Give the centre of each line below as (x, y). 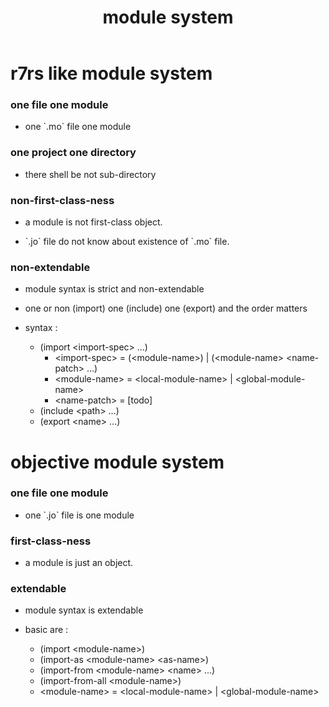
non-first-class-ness (62, 200)
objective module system (117, 462)
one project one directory (73, 153)
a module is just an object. (79, 563)
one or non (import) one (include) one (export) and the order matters (166, 308)
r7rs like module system (111, 73)
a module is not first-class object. (93, 222)
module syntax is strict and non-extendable (114, 289)
